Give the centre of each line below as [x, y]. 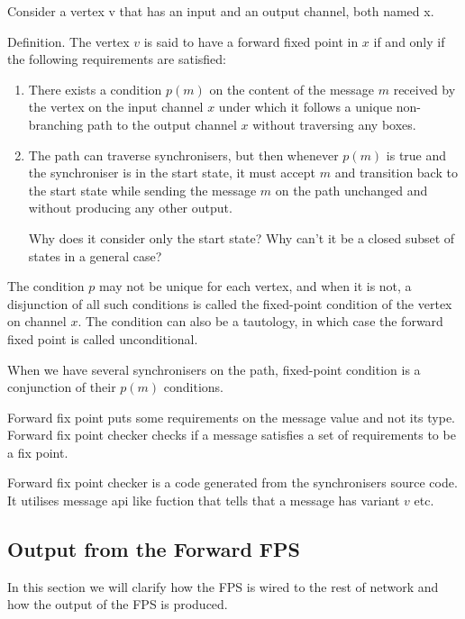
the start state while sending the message [142, 190]
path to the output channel [162, 124]
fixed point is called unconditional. [103, 338]
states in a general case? [95, 255]
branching [56, 124]
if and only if [409, 41]
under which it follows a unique [305, 107]
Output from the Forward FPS [154, 549]
